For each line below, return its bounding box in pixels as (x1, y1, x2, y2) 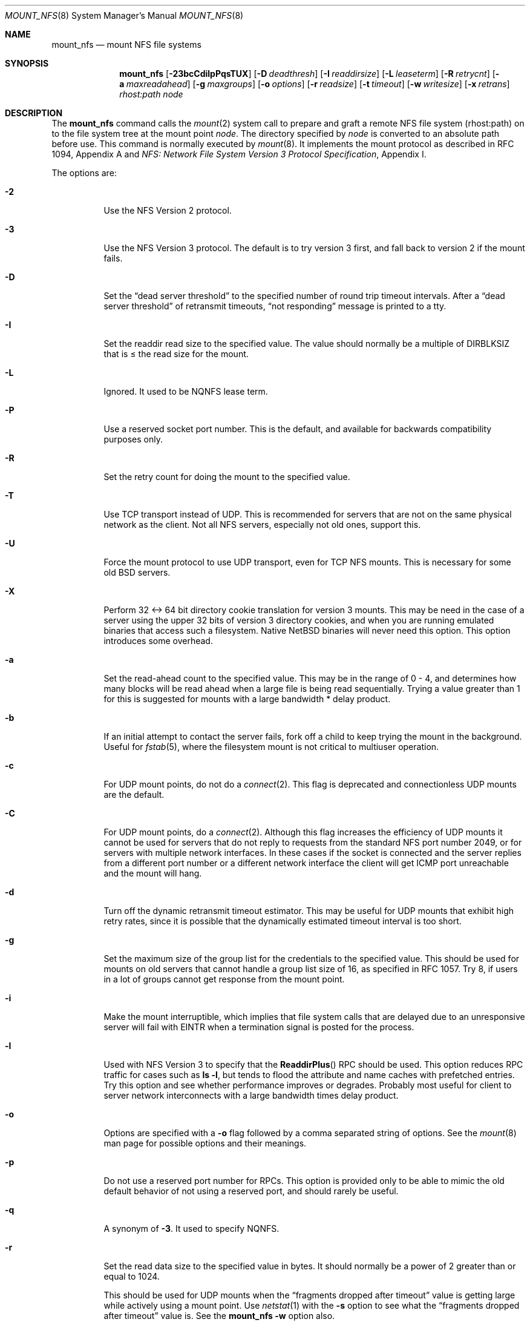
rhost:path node (119, 89, 183, 99)
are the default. (103, 789, 165, 800)
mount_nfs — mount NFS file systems (51, 39, 201, 50)
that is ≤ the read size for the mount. (103, 349, 249, 359)
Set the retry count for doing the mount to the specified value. (103, 472, 350, 482)
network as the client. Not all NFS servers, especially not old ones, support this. (103, 519, 421, 530)
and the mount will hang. (103, 868, 202, 878)
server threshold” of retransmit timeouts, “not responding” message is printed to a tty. (103, 301, 447, 311)
